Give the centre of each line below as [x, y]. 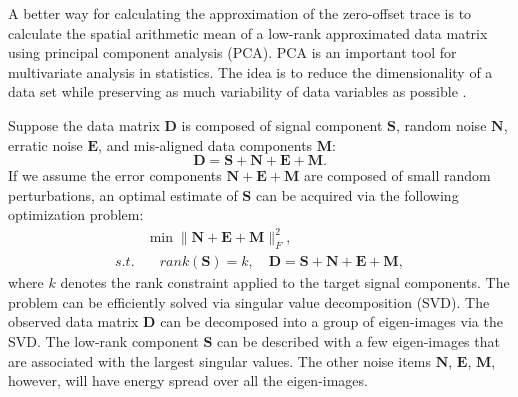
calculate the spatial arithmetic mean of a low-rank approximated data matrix [248, 32]
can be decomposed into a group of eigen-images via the [331, 321]
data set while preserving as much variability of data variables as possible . [237, 91]
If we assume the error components [115, 175]
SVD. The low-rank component [103, 341]
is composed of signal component [282, 124]
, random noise [441, 124]
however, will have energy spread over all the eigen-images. [188, 380]
